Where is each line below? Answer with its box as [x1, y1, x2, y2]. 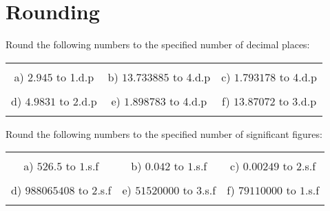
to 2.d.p [59, 92, 97, 109]
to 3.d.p [278, 92, 317, 109]
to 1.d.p [56, 68, 94, 85]
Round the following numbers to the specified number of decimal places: [6, 37, 310, 52]
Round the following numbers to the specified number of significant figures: [6, 126, 322, 141]
